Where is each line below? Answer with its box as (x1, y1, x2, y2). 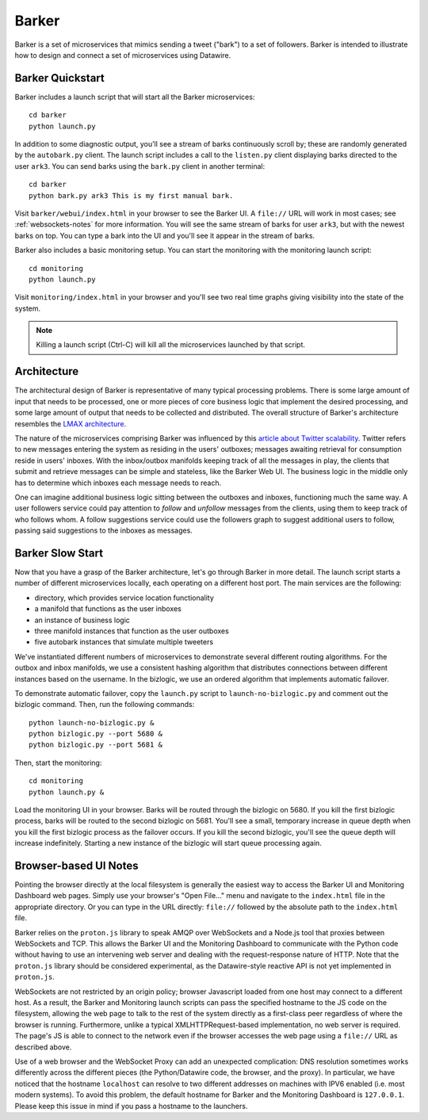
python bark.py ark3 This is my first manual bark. (29, 191, 234, 200)
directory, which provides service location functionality (34, 593, 214, 602)
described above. (14, 1042, 72, 1052)
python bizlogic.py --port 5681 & (29, 740, 162, 749)
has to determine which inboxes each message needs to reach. (14, 478, 222, 487)
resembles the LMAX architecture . (14, 419, 127, 428)
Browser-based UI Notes (14, 859, 139, 872)
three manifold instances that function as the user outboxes (34, 626, 229, 636)
